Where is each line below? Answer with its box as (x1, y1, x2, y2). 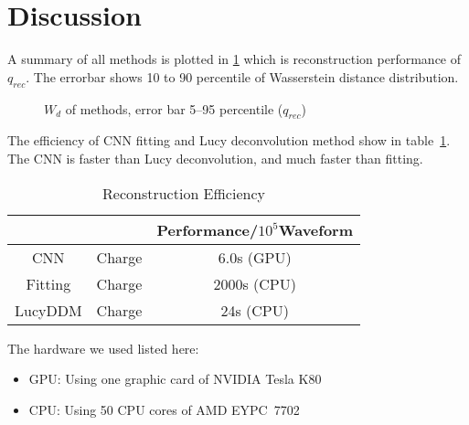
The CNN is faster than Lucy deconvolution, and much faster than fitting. (7, 148, 423, 167)
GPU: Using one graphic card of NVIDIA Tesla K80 (28, 369, 322, 388)
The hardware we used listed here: (7, 338, 199, 357)
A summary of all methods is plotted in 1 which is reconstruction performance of (7, 49, 462, 69)
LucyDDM (15, 299, 82, 321)
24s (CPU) (220, 299, 289, 321)
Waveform (278, 218, 353, 240)
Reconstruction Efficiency (102, 182, 265, 204)
